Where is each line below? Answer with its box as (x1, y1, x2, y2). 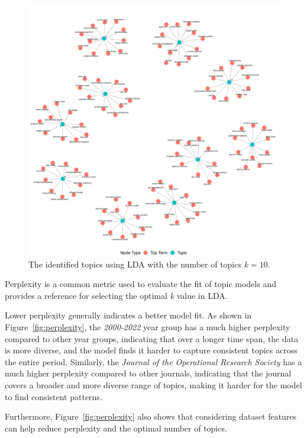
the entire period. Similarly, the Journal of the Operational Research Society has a (5, 355, 302, 368)
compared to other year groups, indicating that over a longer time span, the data (5, 332, 299, 344)
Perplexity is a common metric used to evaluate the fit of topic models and (5, 278, 276, 290)
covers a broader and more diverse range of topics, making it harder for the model (5, 378, 302, 391)
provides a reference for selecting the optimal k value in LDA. (5, 289, 228, 301)
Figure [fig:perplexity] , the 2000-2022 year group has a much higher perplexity (5, 320, 290, 333)
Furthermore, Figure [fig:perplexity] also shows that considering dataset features (5, 410, 297, 423)
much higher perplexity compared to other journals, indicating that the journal (5, 367, 292, 379)
